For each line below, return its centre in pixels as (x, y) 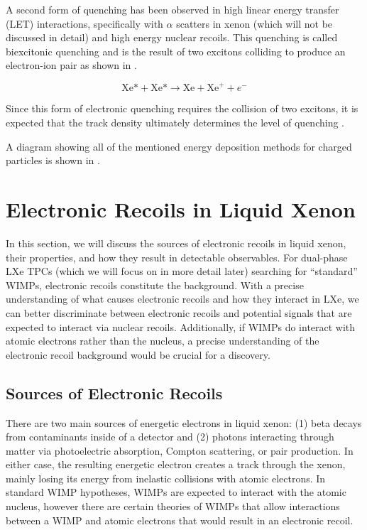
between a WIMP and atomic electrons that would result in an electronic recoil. (180, 520)
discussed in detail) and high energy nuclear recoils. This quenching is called (172, 37)
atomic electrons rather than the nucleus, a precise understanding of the (163, 341)
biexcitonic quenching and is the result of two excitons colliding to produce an (176, 51)
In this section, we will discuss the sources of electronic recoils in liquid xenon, (176, 243)
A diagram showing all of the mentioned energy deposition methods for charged (179, 146)
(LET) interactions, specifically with (84, 23)
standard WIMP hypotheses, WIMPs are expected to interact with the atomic (176, 492)
